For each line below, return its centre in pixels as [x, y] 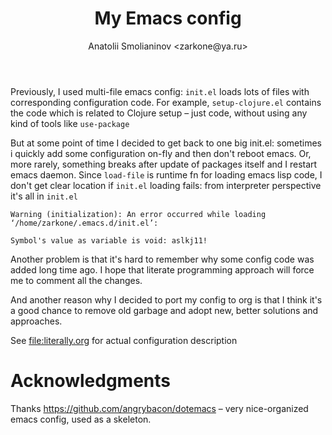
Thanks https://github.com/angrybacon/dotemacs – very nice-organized [159, 408]
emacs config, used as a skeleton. [81, 419]
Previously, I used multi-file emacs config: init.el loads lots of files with [160, 91]
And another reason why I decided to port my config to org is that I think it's [166, 299]
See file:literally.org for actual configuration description [124, 340]
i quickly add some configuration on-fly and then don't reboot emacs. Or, [161, 153]
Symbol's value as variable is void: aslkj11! [109, 240]
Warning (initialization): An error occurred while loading [138, 214]
